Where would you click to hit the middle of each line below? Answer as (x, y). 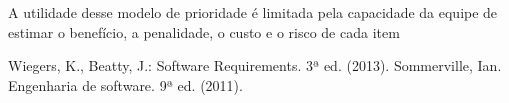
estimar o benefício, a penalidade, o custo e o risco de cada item (204, 31)
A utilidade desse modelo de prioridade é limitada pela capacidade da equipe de (253, 12)
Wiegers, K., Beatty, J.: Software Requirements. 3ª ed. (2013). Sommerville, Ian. (255, 65)
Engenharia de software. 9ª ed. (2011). (125, 84)
